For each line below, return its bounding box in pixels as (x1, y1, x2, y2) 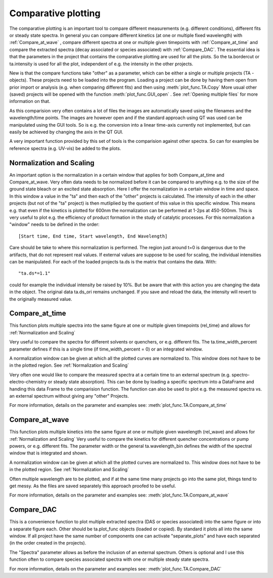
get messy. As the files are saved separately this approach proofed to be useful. (9, 483, 176, 489)
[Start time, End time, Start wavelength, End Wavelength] (18, 233, 168, 239)
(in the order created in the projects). (9, 540, 86, 546)
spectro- (232, 371, 250, 377)
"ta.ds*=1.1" (18, 271, 51, 276)
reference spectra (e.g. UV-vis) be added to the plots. (9, 145, 121, 151)
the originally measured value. (9, 296, 73, 302)
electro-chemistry (9, 379, 47, 385)
